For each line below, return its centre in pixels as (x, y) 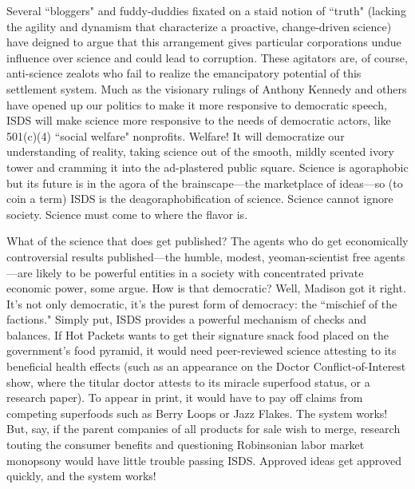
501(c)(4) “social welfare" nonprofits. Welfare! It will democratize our (176, 135)
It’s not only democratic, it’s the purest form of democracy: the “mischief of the (202, 303)
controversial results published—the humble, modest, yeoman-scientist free (189, 256)
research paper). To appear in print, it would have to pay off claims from (185, 398)
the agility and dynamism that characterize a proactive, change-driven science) (199, 26)
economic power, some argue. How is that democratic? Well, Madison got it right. (206, 288)
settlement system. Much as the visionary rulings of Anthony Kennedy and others (207, 88)
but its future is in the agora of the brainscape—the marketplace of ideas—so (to (205, 183)
